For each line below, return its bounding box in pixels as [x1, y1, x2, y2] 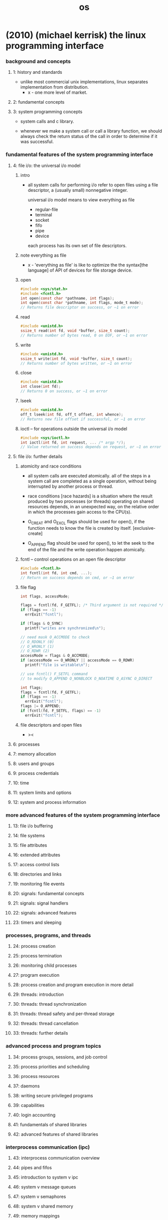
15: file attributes [12, 842, 47, 848]
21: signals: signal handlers [12, 900, 69, 906]
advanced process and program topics [5, 1043, 101, 1050]
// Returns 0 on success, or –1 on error [20, 389, 108, 394]
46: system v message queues [12, 1184, 76, 1190]
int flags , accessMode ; [20, 594, 70, 599]
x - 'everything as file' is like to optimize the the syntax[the [27, 262, 149, 268]
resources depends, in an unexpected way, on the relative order [27, 504, 159, 510]
